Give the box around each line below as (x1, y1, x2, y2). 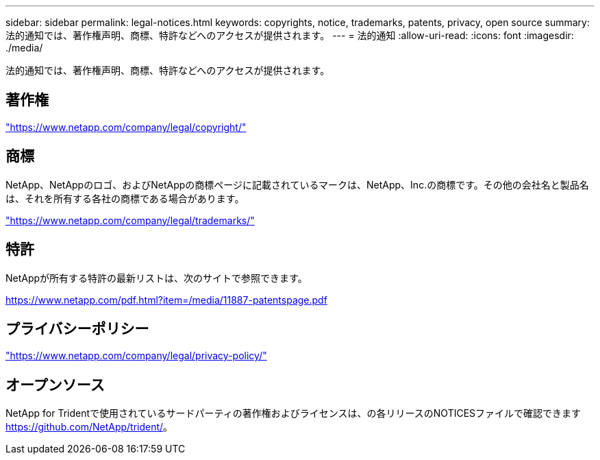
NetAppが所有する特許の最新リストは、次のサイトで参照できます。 (5, 271, 308, 284)
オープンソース (5, 376, 105, 394)
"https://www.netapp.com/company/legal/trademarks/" (5, 214, 255, 226)
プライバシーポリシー (5, 319, 149, 337)
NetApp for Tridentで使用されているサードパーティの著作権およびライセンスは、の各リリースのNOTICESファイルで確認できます (5, 407, 582, 420)
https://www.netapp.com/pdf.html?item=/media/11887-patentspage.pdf (5, 293, 327, 306)
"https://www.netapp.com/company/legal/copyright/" (5, 121, 247, 133)
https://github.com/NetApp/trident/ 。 (5, 421, 173, 433)
